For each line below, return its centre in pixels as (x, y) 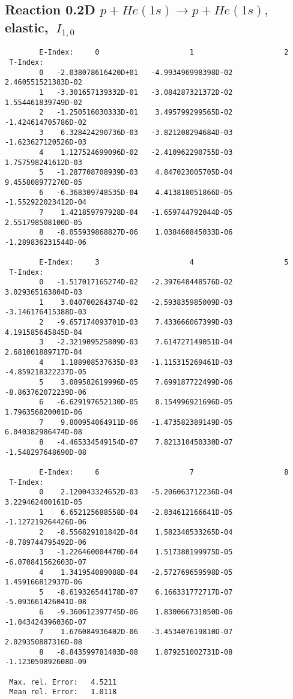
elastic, (27, 27)
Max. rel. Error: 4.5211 (63, 682)
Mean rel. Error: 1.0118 (63, 692)
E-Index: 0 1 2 (164, 52)
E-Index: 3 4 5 (164, 262)
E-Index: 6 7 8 (164, 472)
